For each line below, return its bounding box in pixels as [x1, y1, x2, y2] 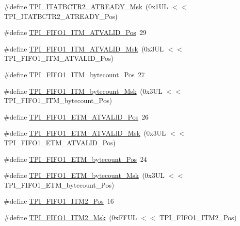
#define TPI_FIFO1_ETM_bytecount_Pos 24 [4, 154, 147, 164]
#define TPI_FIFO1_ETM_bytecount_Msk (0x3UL [4, 170, 165, 180]
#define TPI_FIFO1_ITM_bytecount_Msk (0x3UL [4, 86, 162, 96]
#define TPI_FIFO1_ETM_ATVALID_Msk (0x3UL [4, 128, 166, 138]
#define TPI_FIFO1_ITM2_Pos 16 [4, 196, 114, 206]
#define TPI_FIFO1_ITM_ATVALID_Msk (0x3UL [4, 43, 164, 53]
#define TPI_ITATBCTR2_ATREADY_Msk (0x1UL [4, 1, 168, 11]
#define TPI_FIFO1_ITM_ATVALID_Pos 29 [4, 27, 146, 37]
